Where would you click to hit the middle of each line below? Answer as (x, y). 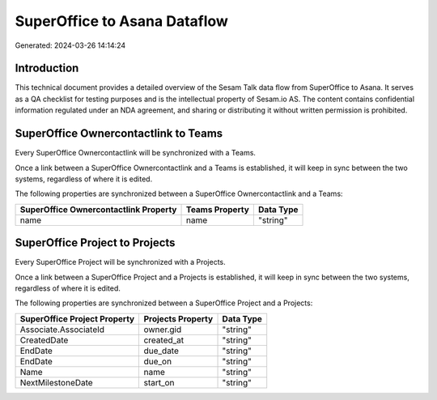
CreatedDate (44, 340)
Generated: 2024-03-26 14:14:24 (70, 45)
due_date (161, 351)
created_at (164, 340)
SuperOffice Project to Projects (95, 243)
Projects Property (178, 318)
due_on (158, 361)
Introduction (47, 68)
